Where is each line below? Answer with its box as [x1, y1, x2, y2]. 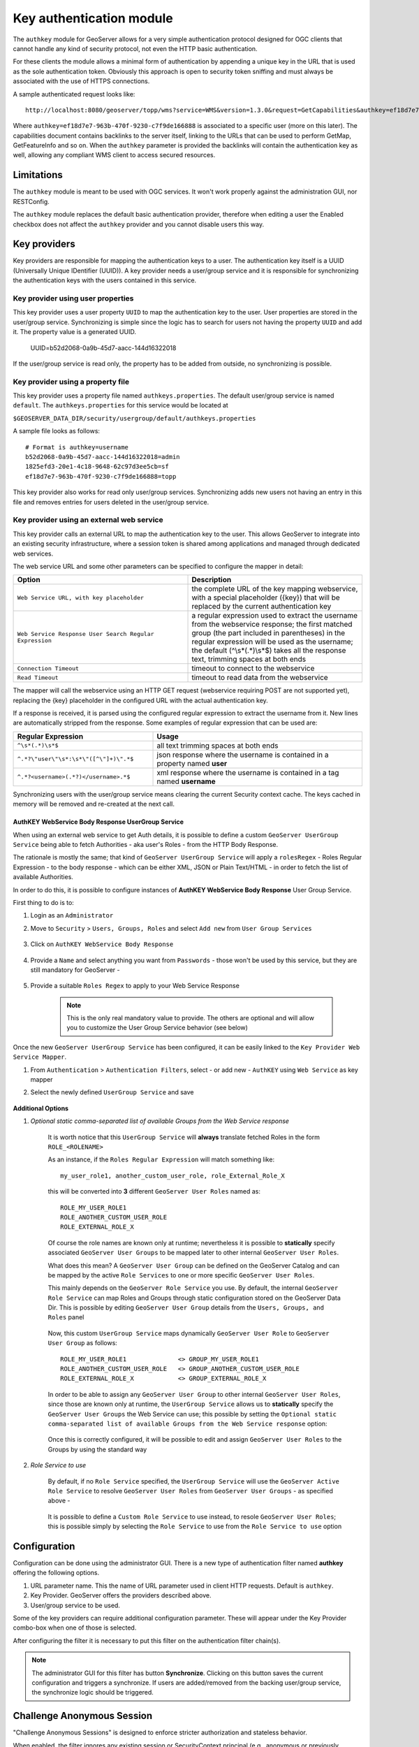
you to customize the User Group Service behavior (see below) [66, 1024, 248, 1032]
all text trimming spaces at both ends [156, 741, 279, 751]
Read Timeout [17, 674, 59, 681]
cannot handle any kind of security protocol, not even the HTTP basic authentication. [13, 44, 258, 52]
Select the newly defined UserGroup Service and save [30, 1088, 195, 1096]
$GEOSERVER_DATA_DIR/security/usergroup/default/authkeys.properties [13, 414, 256, 422]
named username [156, 776, 216, 786]
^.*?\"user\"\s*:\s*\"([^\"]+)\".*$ [17, 755, 134, 763]
